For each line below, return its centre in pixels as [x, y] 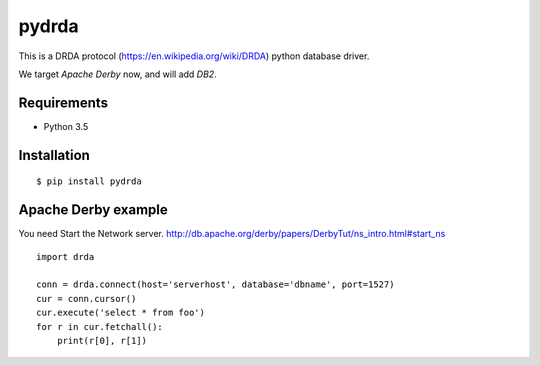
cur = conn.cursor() [86, 298]
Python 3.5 [66, 126]
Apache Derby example [93, 210]
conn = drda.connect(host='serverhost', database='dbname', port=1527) [215, 284]
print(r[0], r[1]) [102, 340]
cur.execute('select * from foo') [120, 313]
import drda [65, 256]
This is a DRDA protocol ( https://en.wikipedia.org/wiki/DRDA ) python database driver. [194, 56]
